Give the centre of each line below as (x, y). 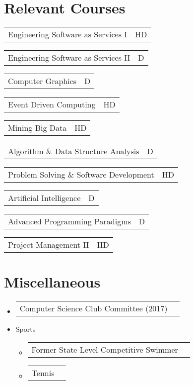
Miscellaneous (52, 282)
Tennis (43, 373)
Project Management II (49, 245)
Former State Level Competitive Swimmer (105, 349)
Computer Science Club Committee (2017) (94, 308)
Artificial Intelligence (44, 198)
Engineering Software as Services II (69, 58)
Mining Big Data (37, 128)
